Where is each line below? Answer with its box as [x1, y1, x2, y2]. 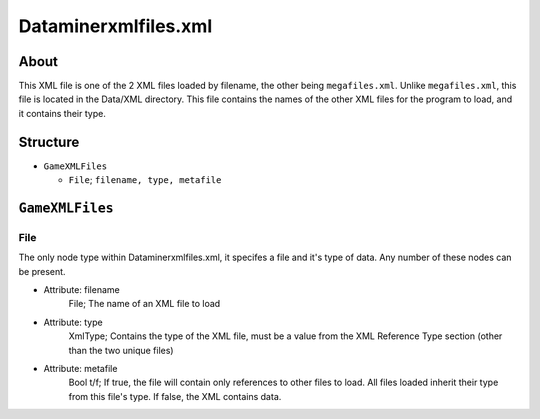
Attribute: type [43, 316, 104, 328]
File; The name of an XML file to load [68, 298, 221, 310]
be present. [18, 265, 66, 277]
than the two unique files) [68, 344, 174, 356]
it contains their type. [18, 107, 107, 119]
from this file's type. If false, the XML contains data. [68, 390, 282, 402]
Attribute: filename [43, 284, 120, 296]
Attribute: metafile [43, 363, 118, 375]
